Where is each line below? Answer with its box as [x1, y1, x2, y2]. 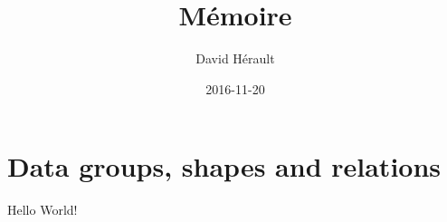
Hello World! [7, 200, 78, 219]
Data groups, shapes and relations [7, 148, 442, 185]
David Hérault [195, 49, 275, 68]
